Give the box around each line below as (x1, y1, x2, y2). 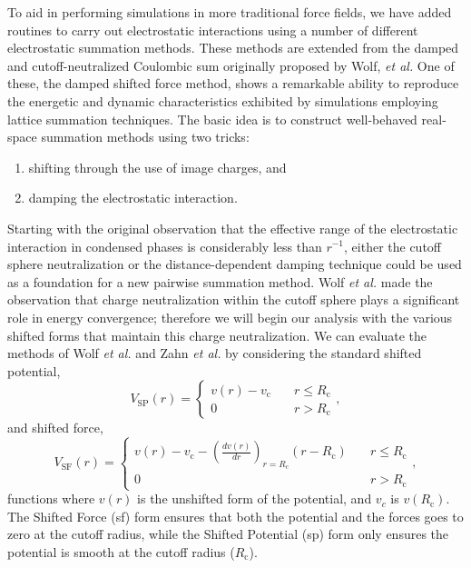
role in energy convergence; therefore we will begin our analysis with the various (7, 307, 453, 326)
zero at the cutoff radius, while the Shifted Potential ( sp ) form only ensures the (7, 524, 449, 543)
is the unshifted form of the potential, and (137, 489, 372, 508)
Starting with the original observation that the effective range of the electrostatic (7, 218, 458, 237)
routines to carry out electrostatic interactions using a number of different (7, 20, 418, 39)
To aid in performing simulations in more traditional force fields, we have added (7, 3, 452, 21)
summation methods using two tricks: (41, 127, 250, 146)
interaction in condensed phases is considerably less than (7, 236, 322, 255)
